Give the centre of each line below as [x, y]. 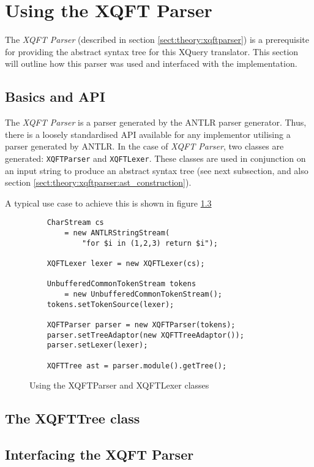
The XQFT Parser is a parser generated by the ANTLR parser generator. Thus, [156, 122]
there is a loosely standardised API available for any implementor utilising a [148, 134]
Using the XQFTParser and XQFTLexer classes [119, 385]
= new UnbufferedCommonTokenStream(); [143, 294]
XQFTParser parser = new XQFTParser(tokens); [141, 325]
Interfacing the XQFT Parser [99, 454]
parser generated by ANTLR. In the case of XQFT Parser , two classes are [144, 146]
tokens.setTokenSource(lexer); [110, 304]
